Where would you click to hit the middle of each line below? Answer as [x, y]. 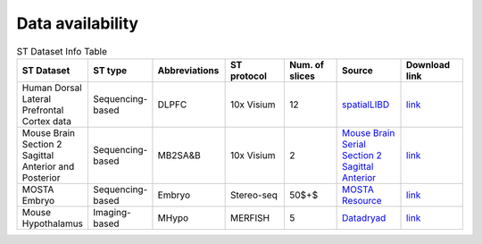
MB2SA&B [179, 155]
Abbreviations [188, 70]
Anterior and [48, 166]
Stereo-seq [254, 195]
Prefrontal [43, 110]
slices [302, 76]
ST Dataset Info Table [62, 51]
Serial [354, 144]
